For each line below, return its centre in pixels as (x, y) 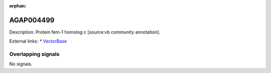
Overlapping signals (34, 54)
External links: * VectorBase (38, 41)
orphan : (18, 6)
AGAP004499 (32, 20)
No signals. (21, 64)
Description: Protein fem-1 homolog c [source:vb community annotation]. (85, 32)
